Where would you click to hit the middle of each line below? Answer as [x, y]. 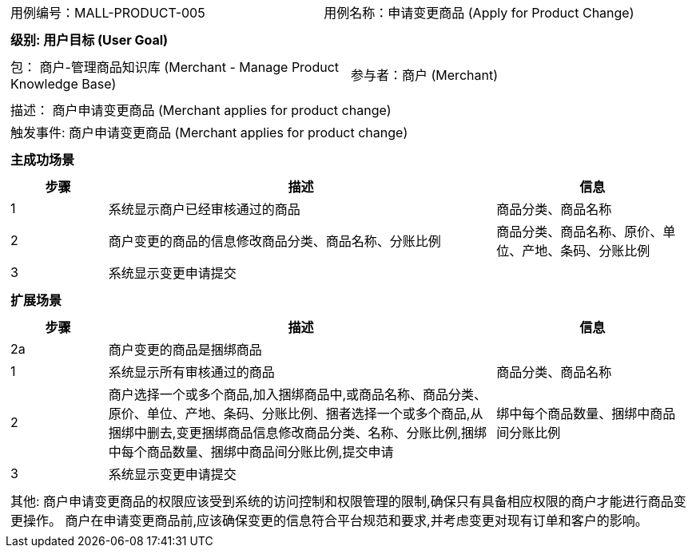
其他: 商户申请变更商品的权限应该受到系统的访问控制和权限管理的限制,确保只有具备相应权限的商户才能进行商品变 [348, 501]
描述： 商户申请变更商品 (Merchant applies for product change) [201, 110]
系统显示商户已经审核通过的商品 [204, 209]
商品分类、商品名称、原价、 [580, 231]
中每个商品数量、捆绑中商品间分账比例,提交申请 [251, 452]
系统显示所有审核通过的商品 [191, 372]
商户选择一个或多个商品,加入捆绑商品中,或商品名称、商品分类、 [298, 394]
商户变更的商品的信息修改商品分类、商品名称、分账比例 [274, 241]
